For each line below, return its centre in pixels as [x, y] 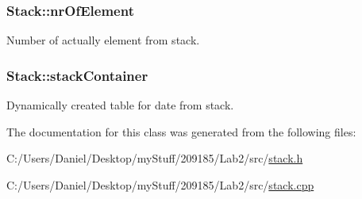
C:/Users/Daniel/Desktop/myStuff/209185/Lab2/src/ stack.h [155, 158]
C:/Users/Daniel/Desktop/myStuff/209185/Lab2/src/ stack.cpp [160, 184]
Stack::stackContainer [77, 75]
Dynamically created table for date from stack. [120, 105]
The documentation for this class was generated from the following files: [181, 131]
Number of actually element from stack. [103, 40]
